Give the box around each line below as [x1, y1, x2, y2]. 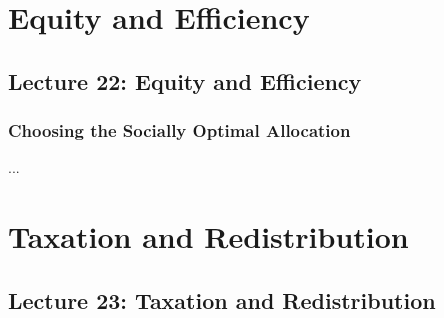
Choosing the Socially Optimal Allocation [8, 118, 351, 143]
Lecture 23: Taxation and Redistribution [8, 284, 436, 315]
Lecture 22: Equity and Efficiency [8, 65, 362, 96]
